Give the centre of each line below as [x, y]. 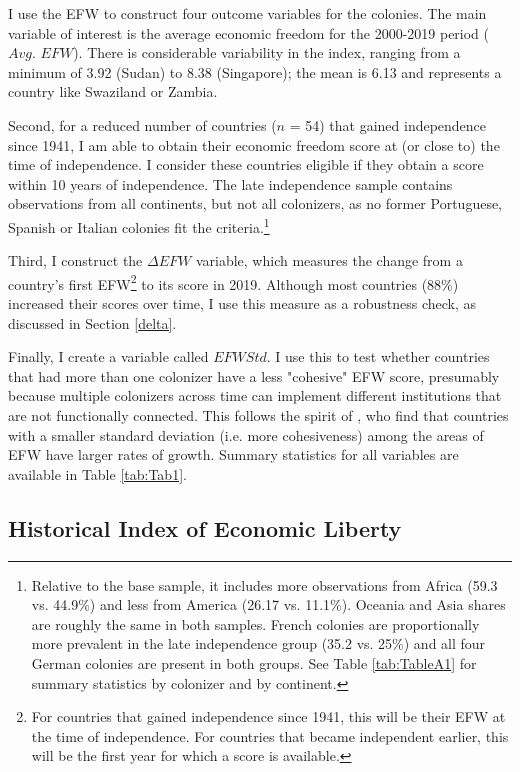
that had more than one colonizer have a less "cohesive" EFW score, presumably [254, 375]
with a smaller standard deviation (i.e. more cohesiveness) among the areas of [246, 434]
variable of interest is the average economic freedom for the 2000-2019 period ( [249, 32]
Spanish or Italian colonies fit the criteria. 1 [139, 225]
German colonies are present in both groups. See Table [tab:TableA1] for [254, 662]
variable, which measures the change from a [329, 260]
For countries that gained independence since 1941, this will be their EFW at [268, 716]
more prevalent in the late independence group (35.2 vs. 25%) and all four [258, 643]
